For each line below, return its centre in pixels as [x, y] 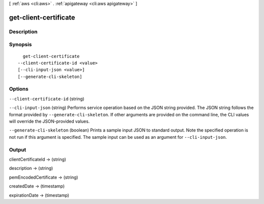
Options [19, 89]
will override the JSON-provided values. [49, 121]
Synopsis [20, 45]
